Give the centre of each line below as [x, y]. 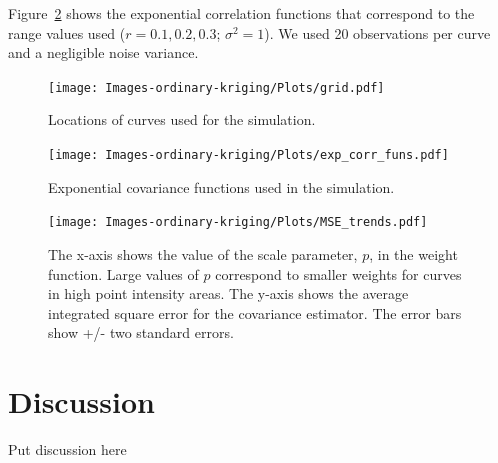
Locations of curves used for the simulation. [182, 119]
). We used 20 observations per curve [377, 32]
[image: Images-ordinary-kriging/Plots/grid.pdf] [216, 87]
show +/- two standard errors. [141, 332]
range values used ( [67, 32]
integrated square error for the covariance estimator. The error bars [255, 312]
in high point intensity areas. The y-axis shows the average [228, 293]
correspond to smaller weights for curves [338, 273]
